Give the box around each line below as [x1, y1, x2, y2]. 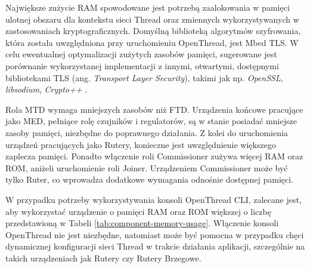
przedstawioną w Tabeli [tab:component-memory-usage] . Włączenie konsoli [5, 217, 279, 229]
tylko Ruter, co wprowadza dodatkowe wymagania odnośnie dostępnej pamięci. [5, 173, 294, 186]
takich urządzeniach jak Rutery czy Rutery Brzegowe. [5, 251, 201, 264]
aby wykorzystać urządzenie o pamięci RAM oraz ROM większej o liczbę [5, 205, 271, 217]
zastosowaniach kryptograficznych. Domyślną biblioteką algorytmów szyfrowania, [5, 24, 301, 37]
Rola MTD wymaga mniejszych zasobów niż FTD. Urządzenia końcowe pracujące [5, 103, 303, 115]
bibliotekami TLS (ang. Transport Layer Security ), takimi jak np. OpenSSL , [5, 71, 283, 84]
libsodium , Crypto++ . [5, 83, 88, 96]
